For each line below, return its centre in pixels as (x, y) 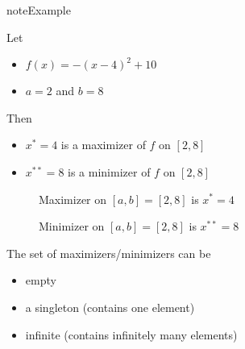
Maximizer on (73, 199)
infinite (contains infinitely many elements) (131, 334)
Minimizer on (72, 226)
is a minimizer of (109, 171)
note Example (39, 10)
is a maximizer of (103, 145)
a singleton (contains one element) (110, 307)
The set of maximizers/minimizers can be (109, 253)
